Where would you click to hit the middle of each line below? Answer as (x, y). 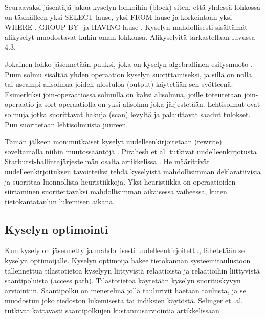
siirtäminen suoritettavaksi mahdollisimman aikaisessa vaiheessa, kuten (116, 191)
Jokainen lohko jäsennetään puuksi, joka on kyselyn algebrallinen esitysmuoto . (129, 64)
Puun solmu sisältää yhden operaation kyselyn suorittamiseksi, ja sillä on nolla (128, 74)
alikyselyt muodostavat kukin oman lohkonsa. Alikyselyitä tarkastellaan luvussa (130, 37)
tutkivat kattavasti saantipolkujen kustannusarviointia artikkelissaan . (114, 311)
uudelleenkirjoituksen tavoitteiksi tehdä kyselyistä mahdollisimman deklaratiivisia (133, 171)
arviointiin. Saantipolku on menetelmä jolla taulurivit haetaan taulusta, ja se (125, 290)
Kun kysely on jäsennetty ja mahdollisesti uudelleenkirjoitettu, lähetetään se (125, 250)
